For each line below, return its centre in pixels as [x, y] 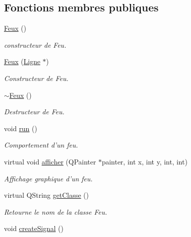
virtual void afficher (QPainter [50, 161]
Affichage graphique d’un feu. [48, 178]
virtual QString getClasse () [46, 195]
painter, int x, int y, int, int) [145, 161]
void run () [21, 128]
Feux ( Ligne [22, 61]
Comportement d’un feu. [41, 145]
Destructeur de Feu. [34, 112]
